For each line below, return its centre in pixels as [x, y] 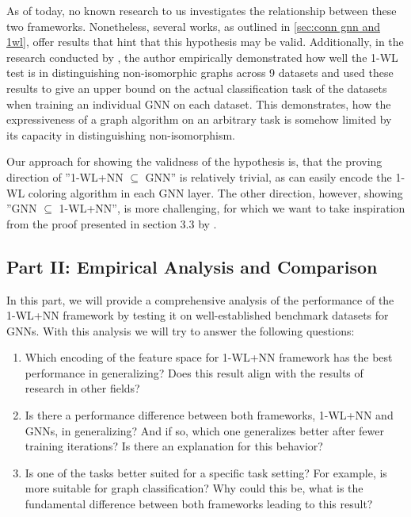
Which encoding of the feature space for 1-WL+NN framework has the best [209, 357]
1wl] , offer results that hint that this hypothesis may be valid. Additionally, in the [205, 42]
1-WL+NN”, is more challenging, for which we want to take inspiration [232, 208]
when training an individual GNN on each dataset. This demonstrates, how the [199, 103]
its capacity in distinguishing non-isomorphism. [121, 134]
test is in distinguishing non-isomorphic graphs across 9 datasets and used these [200, 73]
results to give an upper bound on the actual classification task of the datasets [197, 88]
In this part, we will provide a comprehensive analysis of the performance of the [200, 299]
